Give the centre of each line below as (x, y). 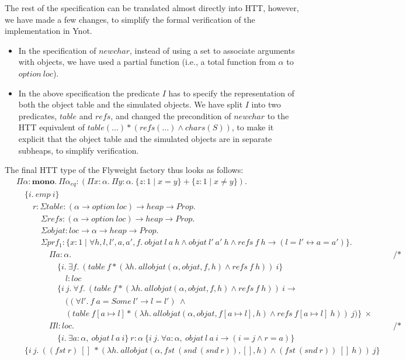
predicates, (38, 115)
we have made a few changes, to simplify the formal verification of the (130, 19)
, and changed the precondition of (171, 115)
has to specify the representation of (231, 93)
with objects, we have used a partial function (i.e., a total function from (147, 62)
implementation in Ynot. (48, 31)
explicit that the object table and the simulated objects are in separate (145, 138)
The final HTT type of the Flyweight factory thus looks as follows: (124, 170)
